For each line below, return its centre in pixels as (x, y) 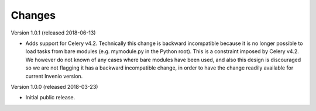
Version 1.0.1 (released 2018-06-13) (53, 33)
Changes (33, 15)
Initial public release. (50, 98)
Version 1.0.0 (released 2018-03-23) (54, 86)
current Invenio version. (54, 76)
